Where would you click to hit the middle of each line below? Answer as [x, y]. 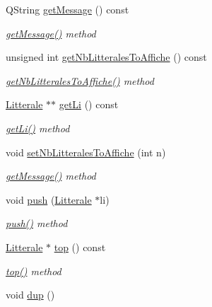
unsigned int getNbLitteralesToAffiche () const [106, 57]
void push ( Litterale [49, 199]
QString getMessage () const [67, 9]
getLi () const [89, 104]
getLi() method [38, 128]
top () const [80, 247]
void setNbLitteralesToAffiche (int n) [86, 152]
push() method [37, 223]
